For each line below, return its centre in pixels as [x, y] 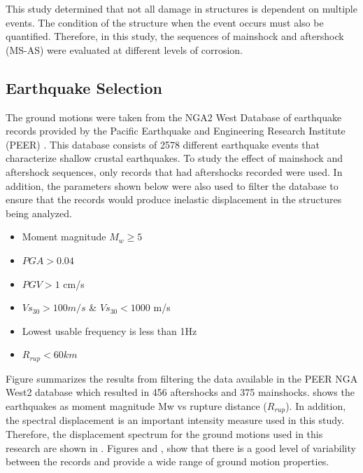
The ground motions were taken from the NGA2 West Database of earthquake [174, 117]
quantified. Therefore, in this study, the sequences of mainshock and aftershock [175, 36]
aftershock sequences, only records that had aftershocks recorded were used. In [174, 171]
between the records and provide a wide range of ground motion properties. [168, 461]
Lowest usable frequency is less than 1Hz [109, 330]
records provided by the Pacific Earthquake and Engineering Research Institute [176, 131]
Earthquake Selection [84, 87]
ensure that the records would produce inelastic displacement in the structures [174, 199]
